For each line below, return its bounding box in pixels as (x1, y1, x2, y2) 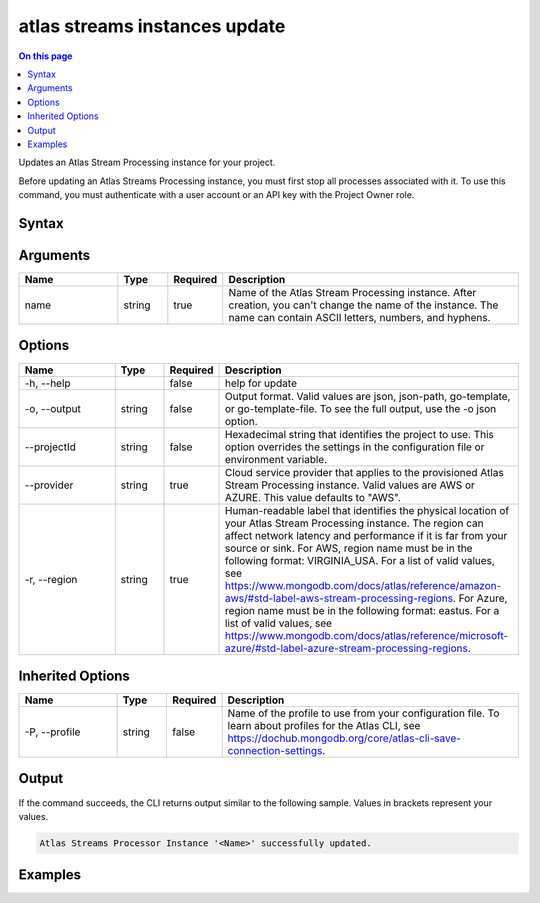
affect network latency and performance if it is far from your (225, 528, 508, 542)
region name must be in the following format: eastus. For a (225, 603, 500, 617)
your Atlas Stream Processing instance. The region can (225, 516, 484, 530)
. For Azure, (452, 591, 508, 605)
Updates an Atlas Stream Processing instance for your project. (18, 156, 276, 169)
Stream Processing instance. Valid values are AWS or (225, 478, 475, 492)
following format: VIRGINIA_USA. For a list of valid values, (225, 553, 495, 567)
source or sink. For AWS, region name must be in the (225, 541, 473, 555)
